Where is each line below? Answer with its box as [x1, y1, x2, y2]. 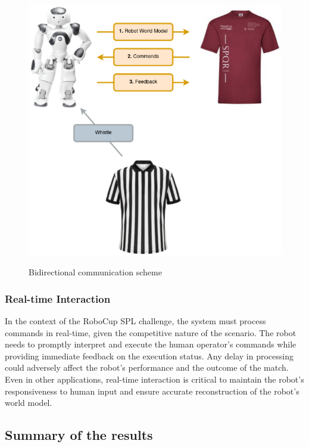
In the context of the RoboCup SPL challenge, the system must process [5, 314, 266, 327]
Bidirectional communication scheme [29, 266, 162, 278]
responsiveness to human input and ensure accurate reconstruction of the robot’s [5, 384, 299, 397]
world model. [5, 396, 52, 409]
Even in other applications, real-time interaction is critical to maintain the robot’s [5, 372, 304, 385]
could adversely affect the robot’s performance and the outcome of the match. [5, 361, 289, 374]
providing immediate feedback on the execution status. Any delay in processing [5, 349, 294, 362]
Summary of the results [5, 426, 153, 444]
